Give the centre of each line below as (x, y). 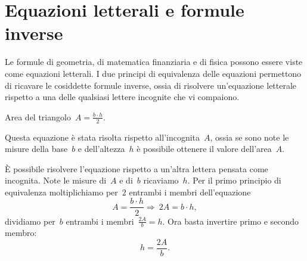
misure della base (36, 149)
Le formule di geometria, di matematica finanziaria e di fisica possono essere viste (154, 62)
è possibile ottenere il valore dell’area (204, 149)
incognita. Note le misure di (56, 180)
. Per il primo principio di (234, 180)
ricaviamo (161, 180)
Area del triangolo (38, 116)
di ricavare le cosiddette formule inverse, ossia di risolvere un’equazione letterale (151, 85)
